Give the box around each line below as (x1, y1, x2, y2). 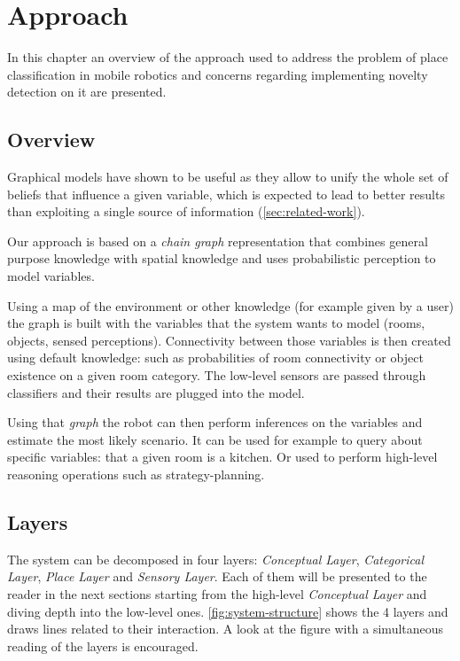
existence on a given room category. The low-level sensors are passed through (7, 366, 426, 385)
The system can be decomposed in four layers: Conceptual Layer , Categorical (7, 549, 425, 568)
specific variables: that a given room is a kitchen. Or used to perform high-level (7, 447, 438, 466)
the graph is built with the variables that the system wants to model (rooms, (7, 314, 425, 332)
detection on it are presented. (7, 82, 167, 101)
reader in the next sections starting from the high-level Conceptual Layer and (7, 585, 427, 603)
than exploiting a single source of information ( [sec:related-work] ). (7, 202, 365, 221)
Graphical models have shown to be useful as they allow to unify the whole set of (7, 167, 448, 186)
